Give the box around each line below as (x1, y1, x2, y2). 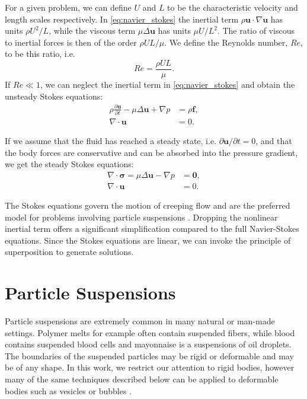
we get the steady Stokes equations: (5, 158, 134, 170)
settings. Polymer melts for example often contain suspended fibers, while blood (5, 326, 295, 339)
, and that (255, 135, 292, 147)
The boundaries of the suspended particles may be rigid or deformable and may (5, 349, 294, 362)
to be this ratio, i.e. (5, 47, 75, 60)
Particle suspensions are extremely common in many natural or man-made (5, 315, 275, 327)
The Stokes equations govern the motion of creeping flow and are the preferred (5, 199, 290, 211)
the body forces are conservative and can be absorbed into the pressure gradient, (5, 146, 298, 158)
